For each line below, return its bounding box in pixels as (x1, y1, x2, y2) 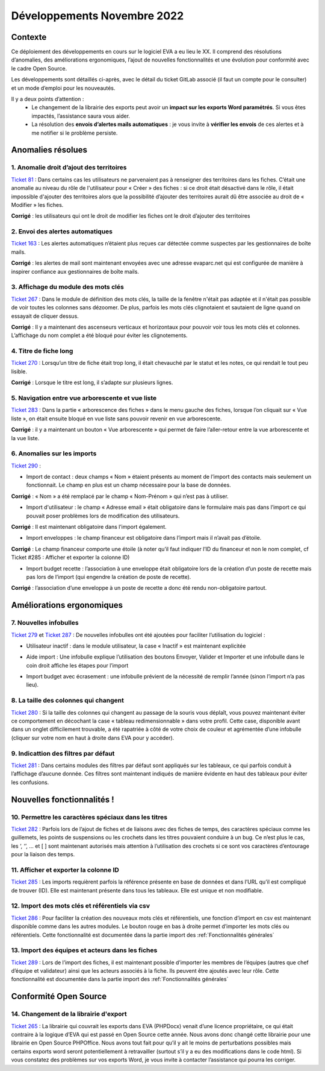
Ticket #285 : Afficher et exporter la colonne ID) (11, 554, 130, 561)
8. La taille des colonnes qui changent (11, 697, 125, 705)
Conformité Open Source (11, 991, 107, 1002)
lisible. (11, 368, 27, 375)
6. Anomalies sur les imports (11, 449, 97, 458)
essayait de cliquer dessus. (11, 312, 79, 320)
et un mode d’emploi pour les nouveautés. (11, 84, 116, 92)
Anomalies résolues (11, 145, 87, 155)
